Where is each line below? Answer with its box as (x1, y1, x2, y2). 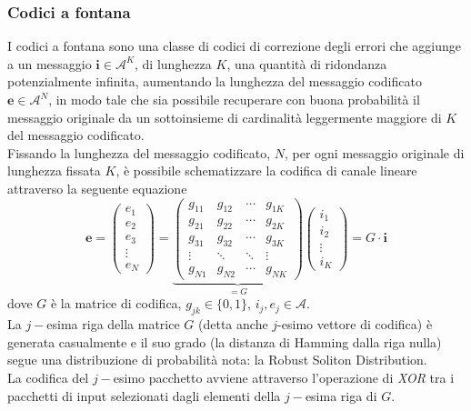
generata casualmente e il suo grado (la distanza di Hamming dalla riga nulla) (7, 332, 442, 351)
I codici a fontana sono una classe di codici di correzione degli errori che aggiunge (7, 36, 461, 55)
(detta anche (198, 315, 268, 334)
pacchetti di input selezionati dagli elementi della (7, 386, 281, 405)
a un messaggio (7, 54, 92, 73)
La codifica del (7, 367, 89, 386)
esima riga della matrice (46, 315, 180, 334)
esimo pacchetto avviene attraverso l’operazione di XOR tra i (113, 367, 455, 386)
